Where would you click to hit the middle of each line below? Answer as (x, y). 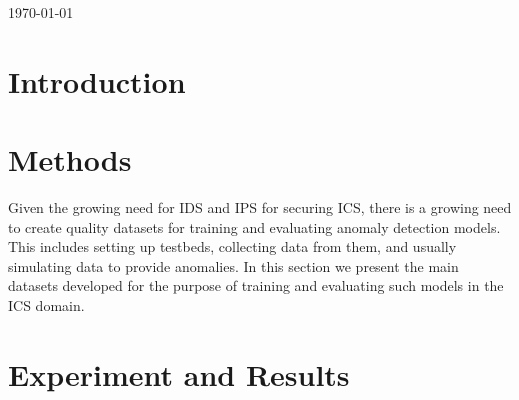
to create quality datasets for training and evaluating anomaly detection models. (254, 226)
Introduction (97, 80)
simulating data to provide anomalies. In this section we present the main (233, 265)
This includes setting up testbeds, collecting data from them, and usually (232, 246)
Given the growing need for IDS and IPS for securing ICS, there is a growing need (260, 207)
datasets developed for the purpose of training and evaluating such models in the (256, 285)
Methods (70, 159)
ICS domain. (46, 305)
